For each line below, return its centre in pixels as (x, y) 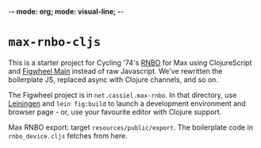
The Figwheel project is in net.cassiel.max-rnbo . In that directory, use (123, 95)
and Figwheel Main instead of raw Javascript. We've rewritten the (115, 71)
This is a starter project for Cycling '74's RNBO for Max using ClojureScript (130, 62)
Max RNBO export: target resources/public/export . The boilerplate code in (131, 127)
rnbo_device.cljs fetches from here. (68, 135)
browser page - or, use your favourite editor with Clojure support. (115, 111)
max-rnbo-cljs (55, 43)
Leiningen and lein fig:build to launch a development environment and (127, 103)
